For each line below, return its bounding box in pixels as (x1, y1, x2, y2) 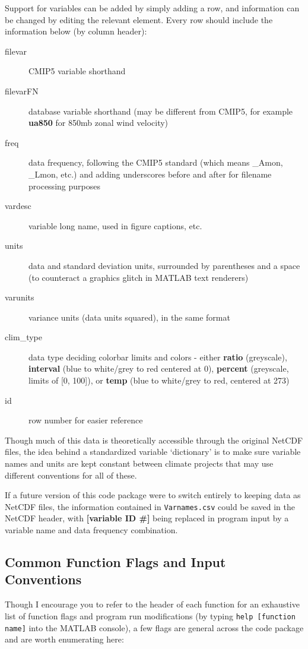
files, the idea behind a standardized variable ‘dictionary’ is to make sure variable (5, 445, 301, 458)
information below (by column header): (5, 25, 147, 37)
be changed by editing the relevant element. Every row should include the (5, 13, 273, 26)
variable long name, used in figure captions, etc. (28, 219, 202, 232)
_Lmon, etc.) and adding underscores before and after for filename (28, 167, 272, 180)
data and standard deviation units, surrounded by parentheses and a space (28, 259, 300, 271)
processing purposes (28, 179, 100, 192)
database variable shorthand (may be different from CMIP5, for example (28, 105, 293, 117)
